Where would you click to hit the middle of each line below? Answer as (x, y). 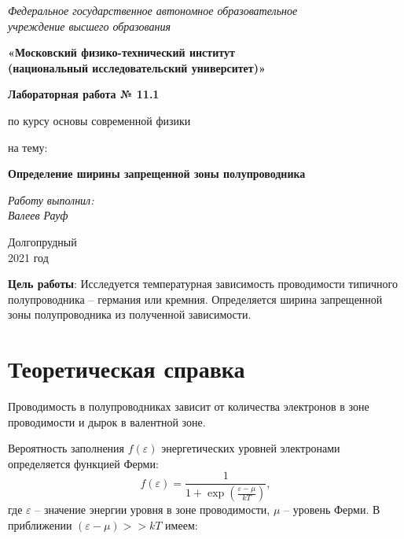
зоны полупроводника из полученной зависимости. (130, 314)
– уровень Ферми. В (332, 509)
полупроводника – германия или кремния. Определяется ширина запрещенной (195, 299)
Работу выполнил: (51, 199)
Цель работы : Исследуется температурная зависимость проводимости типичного (203, 284)
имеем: (182, 524)
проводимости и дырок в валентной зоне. (107, 421)
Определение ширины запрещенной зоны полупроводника (157, 174)
